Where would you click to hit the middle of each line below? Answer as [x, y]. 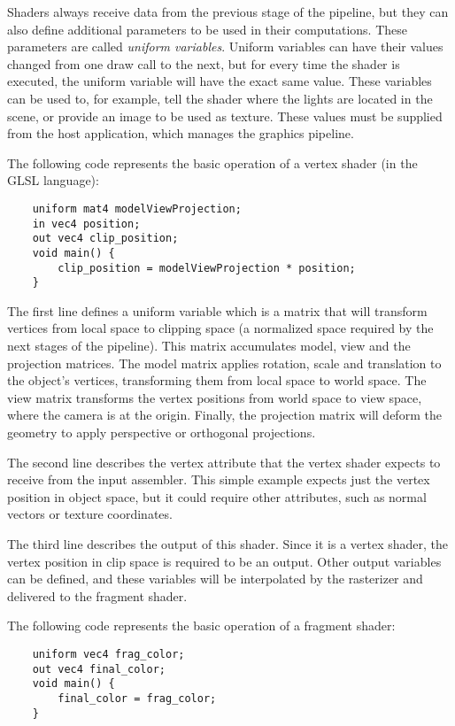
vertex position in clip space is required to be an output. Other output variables [224, 561]
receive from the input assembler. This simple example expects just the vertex [219, 479]
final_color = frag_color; [137, 698]
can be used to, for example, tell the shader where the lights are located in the [220, 98]
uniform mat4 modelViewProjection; [137, 209]
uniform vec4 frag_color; [108, 654]
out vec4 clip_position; [105, 239]
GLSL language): [53, 180]
